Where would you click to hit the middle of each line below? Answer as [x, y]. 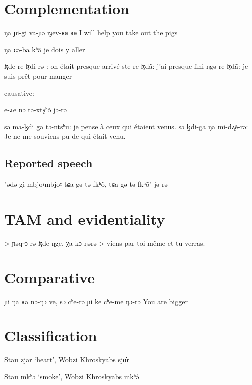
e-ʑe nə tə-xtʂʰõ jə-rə [36, 110]
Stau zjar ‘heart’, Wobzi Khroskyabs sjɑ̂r [67, 360]
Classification [51, 336]
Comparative [50, 277]
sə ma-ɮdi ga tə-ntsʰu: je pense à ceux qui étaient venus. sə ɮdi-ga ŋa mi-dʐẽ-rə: [126, 126]
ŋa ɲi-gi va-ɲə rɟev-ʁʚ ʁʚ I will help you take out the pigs [91, 32]
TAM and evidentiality [85, 218]
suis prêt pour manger [38, 75]
